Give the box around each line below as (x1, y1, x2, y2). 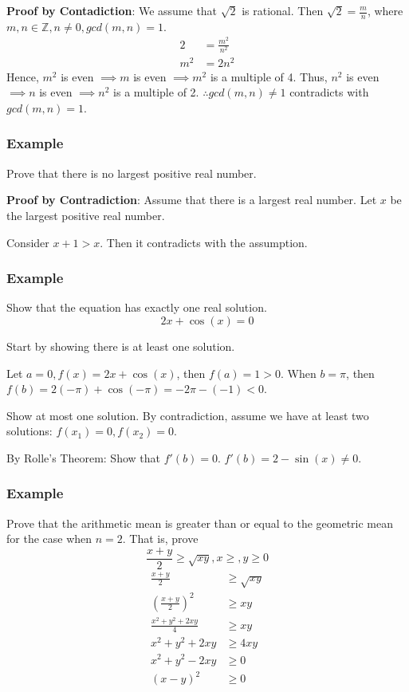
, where (367, 2, 403, 18)
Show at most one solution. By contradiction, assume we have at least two (6, 407, 369, 423)
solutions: (6, 423, 53, 439)
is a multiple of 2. (113, 84, 199, 100)
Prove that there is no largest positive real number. (6, 164, 257, 181)
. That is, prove (122, 530, 199, 547)
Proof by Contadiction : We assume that (6, 2, 218, 18)
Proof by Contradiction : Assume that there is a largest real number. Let (6, 191, 377, 208)
